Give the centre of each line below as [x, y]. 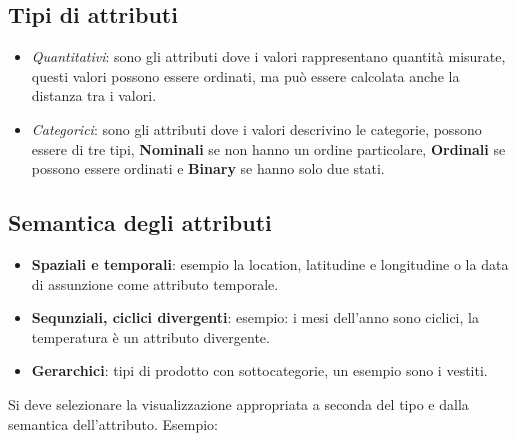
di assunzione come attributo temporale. [155, 283]
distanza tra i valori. [94, 95]
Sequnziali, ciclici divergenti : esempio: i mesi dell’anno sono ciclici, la [255, 317]
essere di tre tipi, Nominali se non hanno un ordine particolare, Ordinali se [268, 148]
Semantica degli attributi [140, 222]
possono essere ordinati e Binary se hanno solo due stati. [208, 168]
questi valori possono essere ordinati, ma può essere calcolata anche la [245, 75]
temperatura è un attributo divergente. [150, 336]
